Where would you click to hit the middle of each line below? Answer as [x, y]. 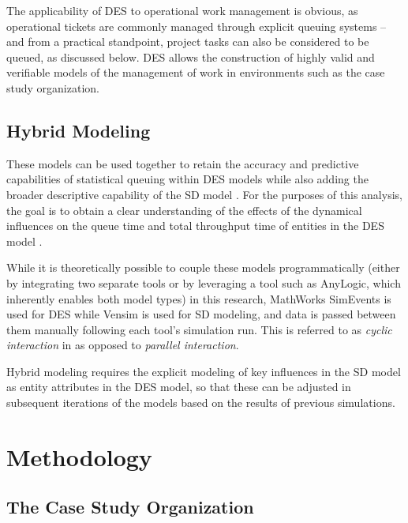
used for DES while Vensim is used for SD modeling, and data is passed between [201, 314]
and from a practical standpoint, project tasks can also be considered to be [188, 41]
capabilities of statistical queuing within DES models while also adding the [187, 179]
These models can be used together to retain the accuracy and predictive [183, 163]
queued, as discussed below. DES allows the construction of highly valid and [191, 56]
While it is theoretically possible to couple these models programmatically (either [203, 267]
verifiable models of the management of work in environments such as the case [196, 72]
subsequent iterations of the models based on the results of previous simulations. [201, 403]
